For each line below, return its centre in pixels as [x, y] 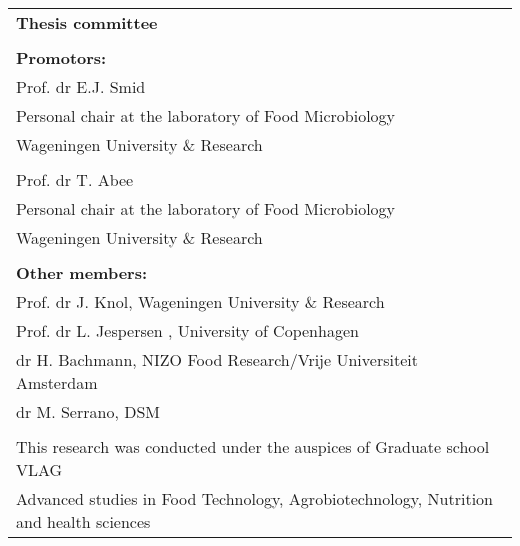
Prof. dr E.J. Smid [81, 86]
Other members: [82, 272]
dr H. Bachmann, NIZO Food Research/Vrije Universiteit [217, 359]
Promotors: [61, 57]
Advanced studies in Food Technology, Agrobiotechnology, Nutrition [255, 498]
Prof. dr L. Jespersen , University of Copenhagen [187, 330]
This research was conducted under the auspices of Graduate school [253, 446]
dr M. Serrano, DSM [88, 411]
